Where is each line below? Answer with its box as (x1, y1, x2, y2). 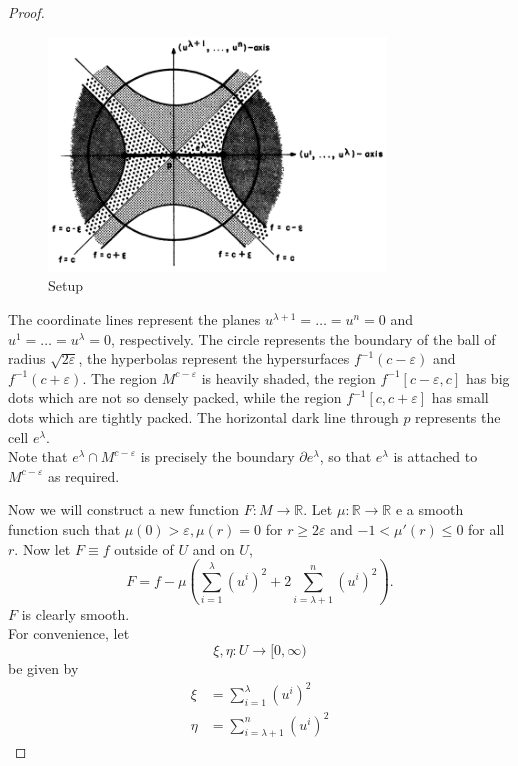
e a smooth (395, 499, 464, 520)
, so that (319, 446, 372, 467)
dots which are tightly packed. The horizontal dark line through (8, 406, 399, 427)
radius (8, 348, 46, 369)
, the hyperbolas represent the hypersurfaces (78, 348, 350, 369)
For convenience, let (8, 623, 130, 644)
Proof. (8, 2, 45, 22)
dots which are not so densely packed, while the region (8, 387, 342, 408)
